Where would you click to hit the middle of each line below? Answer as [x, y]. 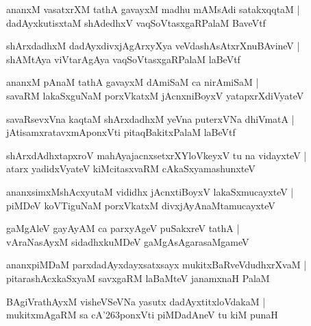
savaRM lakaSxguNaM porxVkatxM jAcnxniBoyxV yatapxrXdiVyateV [155, 95]
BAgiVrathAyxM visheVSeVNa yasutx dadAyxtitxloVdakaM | [136, 301]
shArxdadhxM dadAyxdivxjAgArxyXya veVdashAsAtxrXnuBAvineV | [153, 46]
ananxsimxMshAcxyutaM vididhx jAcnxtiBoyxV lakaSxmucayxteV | [150, 191]
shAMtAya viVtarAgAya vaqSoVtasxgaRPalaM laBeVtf [123, 59]
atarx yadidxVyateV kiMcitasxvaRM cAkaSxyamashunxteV [131, 168]
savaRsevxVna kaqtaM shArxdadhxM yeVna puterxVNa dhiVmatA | [150, 118]
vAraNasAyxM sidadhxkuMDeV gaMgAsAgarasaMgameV [128, 241]
